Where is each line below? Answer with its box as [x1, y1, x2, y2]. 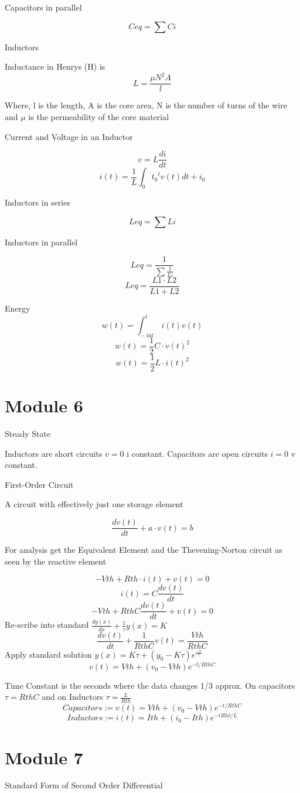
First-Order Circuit [5, 478, 74, 490]
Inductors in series [5, 196, 70, 208]
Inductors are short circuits [5, 447, 103, 459]
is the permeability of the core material [28, 110, 169, 122]
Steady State [5, 428, 51, 440]
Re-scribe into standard [5, 618, 89, 631]
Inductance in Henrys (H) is [5, 60, 105, 73]
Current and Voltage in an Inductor [5, 130, 133, 142]
